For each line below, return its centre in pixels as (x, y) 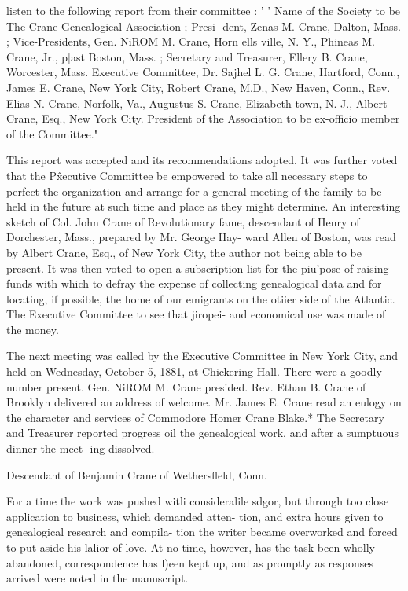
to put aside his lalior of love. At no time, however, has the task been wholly (191, 547)
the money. (33, 329)
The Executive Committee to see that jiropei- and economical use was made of (196, 314)
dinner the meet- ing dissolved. (81, 448)
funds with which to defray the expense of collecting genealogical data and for (194, 283)
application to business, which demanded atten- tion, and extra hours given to (195, 516)
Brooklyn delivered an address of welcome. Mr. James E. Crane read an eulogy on (204, 402)
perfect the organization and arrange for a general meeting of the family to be (194, 191)
